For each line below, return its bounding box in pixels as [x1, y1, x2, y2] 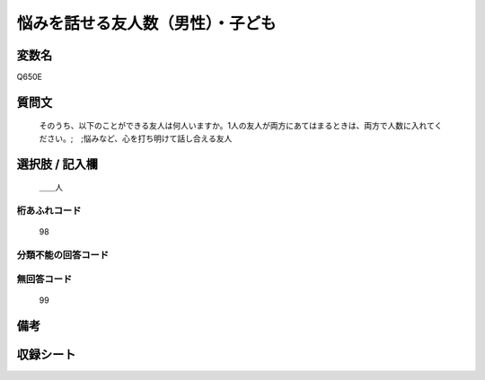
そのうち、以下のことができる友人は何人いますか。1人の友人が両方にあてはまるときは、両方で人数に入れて [39, 120, 435, 131]
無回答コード [16, 272, 73, 285]
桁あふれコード [16, 205, 82, 217]
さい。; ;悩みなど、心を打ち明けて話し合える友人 [46, 133, 233, 144]
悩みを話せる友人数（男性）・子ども [16, 13, 278, 33]
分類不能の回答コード [16, 248, 110, 261]
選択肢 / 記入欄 [16, 156, 99, 172]
